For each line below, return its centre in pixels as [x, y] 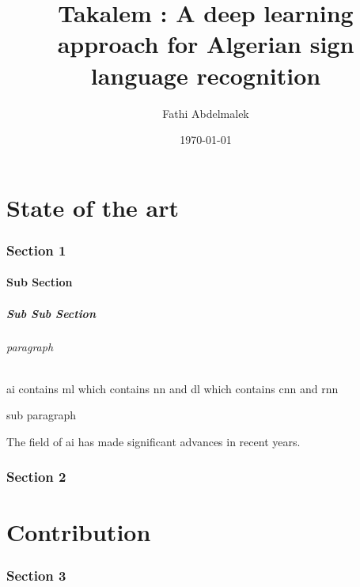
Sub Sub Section [51, 313]
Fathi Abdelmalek [206, 113]
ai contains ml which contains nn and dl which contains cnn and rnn [172, 388]
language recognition [206, 75]
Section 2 [36, 477]
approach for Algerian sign [206, 44]
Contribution [79, 532]
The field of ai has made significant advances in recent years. [153, 441]
